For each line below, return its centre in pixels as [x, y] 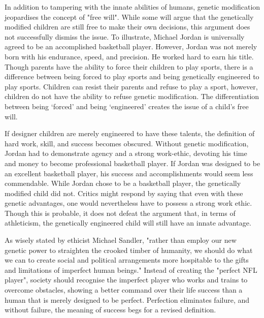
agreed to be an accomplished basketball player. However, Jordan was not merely [131, 46]
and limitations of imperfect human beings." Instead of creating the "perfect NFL [131, 269]
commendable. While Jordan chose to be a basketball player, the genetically [123, 183]
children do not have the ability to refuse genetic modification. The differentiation [132, 96]
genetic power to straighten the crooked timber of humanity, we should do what [129, 250]
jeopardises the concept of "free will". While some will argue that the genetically [129, 17]
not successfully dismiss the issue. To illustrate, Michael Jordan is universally [125, 36]
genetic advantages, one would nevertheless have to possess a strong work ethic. [128, 203]
